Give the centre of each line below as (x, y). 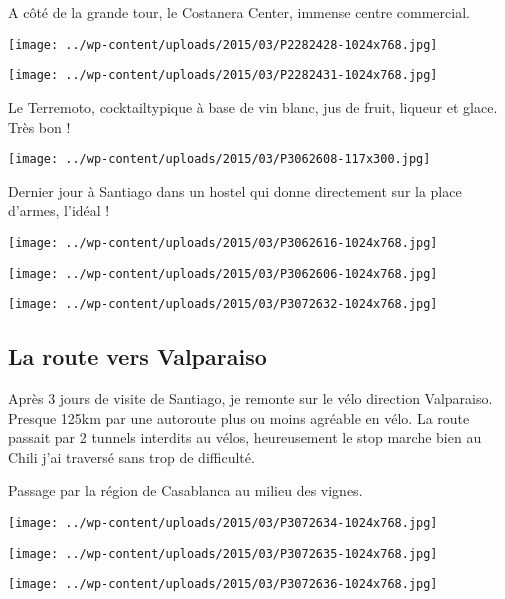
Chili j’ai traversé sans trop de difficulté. (131, 456)
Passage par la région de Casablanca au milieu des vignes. (185, 490)
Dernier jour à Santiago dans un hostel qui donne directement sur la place (235, 190)
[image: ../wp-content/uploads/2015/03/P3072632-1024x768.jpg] (223, 304)
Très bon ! (39, 126)
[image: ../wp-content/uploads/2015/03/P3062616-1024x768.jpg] (223, 242)
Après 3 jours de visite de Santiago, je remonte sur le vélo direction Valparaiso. (250, 398)
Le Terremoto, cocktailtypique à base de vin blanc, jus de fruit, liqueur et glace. (253, 106)
